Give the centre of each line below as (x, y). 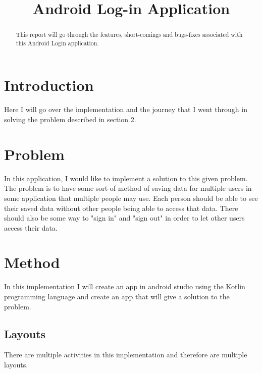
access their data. (31, 227)
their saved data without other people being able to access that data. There (121, 208)
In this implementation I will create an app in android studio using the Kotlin (125, 286)
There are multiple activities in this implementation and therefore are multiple (126, 355)
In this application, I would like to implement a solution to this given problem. (126, 178)
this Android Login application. (57, 43)
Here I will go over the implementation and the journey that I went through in (126, 109)
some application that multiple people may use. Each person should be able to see (131, 198)
